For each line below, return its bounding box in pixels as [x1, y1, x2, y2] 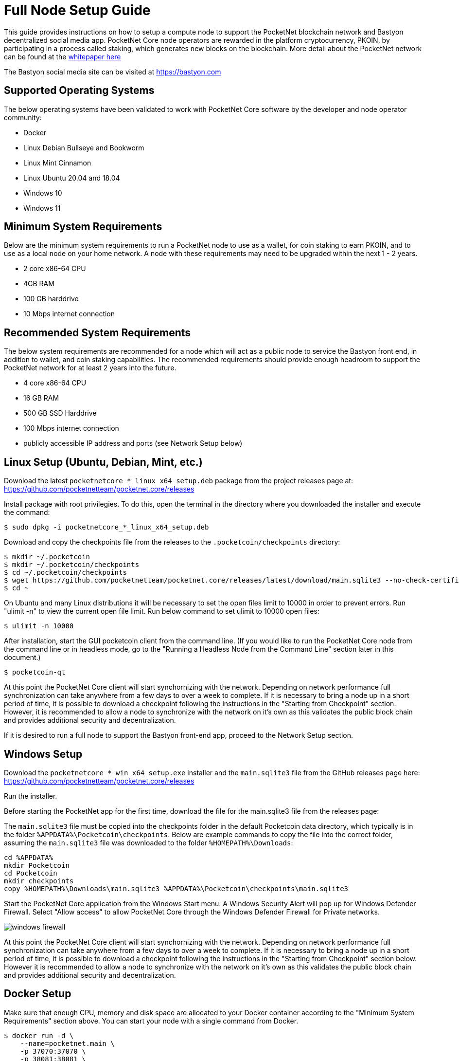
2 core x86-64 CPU [23, 264, 86, 273]
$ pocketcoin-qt [4, 668, 66, 677]
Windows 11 [23, 203, 61, 212]
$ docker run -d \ [4, 1031, 74, 1040]
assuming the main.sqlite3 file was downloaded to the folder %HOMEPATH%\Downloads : [4, 838, 293, 847]
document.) [4, 653, 41, 662]
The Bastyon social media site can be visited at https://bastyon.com [4, 67, 221, 76]
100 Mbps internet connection [23, 424, 119, 433]
